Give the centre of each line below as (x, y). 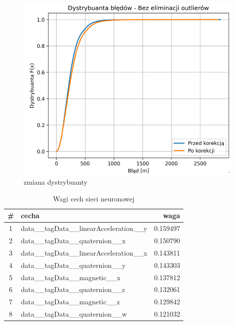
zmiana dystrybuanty (56, 182)
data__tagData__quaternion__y (73, 265)
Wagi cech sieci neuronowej (94, 198)
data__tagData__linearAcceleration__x (84, 252)
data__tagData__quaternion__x (73, 241)
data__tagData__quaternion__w (74, 314)
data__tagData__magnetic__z (70, 302)
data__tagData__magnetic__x (71, 277)
